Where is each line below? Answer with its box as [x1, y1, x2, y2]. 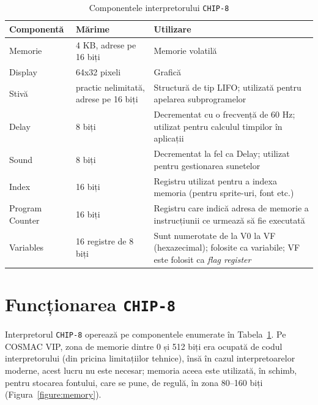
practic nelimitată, [75, 80, 145, 93]
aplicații [153, 132, 184, 145]
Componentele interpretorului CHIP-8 [89, 1, 229, 13]
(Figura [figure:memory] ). [5, 388, 102, 401]
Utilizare [153, 22, 191, 35]
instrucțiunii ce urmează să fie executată [153, 213, 305, 226]
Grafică [153, 65, 181, 78]
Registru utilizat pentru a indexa [153, 174, 277, 187]
